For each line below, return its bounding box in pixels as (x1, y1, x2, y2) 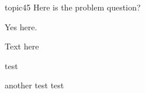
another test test (5, 79, 64, 91)
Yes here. (5, 20, 37, 33)
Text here (5, 40, 39, 52)
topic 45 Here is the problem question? (5, 1, 141, 13)
